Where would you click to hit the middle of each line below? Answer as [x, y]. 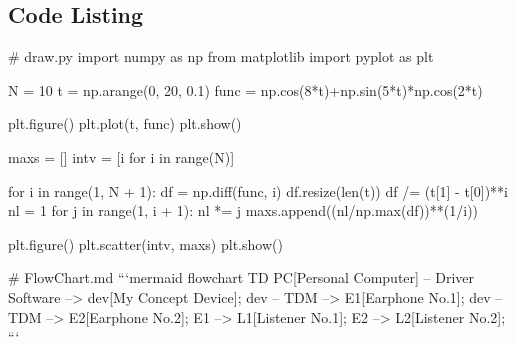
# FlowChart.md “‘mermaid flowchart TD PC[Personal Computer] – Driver [241, 277]
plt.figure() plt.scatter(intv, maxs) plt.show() [145, 243]
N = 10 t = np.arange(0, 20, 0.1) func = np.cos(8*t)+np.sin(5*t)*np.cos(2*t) [245, 89]
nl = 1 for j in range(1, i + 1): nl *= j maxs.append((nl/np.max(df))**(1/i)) [243, 210]
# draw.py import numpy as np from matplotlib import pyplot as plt [221, 56]
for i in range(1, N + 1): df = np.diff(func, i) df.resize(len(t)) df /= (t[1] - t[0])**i [258, 190]
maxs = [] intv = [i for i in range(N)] [121, 156]
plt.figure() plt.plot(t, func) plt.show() [125, 123]
